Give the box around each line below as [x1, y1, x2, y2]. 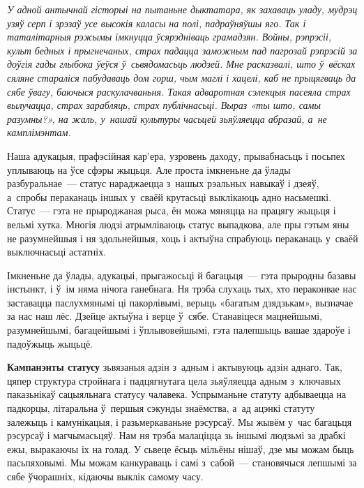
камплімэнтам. [7, 125, 71, 140]
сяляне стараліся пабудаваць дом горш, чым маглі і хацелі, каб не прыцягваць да [7, 70, 356, 84]
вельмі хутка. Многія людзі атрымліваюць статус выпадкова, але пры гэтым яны [7, 216, 349, 231]
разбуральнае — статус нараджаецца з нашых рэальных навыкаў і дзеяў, [7, 176, 319, 191]
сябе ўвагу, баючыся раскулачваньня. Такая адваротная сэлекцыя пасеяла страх [7, 84, 351, 98]
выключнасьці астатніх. [7, 244, 107, 259]
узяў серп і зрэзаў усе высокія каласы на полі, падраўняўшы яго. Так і [7, 15, 306, 30]
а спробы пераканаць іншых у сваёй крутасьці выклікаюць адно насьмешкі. [7, 189, 332, 204]
